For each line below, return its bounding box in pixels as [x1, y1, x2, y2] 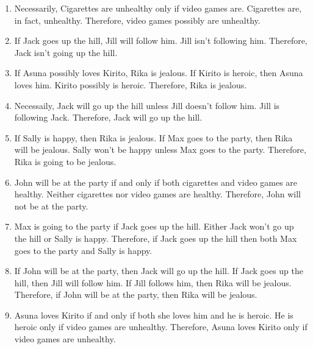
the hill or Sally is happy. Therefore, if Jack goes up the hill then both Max [14, 231, 297, 244]
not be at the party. [14, 199, 88, 212]
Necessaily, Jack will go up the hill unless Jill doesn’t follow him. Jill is [14, 99, 280, 111]
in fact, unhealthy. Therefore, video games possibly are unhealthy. [14, 13, 261, 26]
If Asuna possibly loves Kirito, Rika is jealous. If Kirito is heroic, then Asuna [14, 66, 303, 79]
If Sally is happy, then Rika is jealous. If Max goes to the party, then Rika [14, 131, 293, 144]
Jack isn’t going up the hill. [14, 46, 118, 58]
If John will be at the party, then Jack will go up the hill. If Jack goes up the [14, 264, 304, 277]
